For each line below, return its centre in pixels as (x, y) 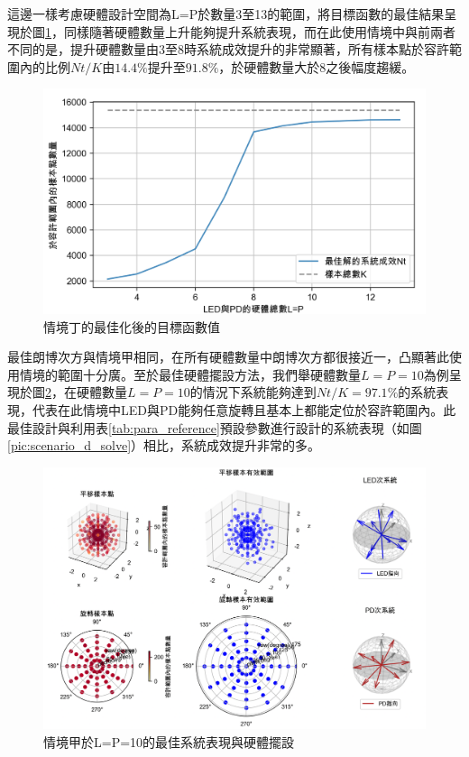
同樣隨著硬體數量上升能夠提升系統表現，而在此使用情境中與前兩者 (259, 31)
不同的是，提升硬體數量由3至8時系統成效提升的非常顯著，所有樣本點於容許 (228, 49)
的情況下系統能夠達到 (253, 392)
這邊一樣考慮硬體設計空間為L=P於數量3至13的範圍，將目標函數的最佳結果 (226, 14)
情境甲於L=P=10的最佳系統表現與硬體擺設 (169, 741)
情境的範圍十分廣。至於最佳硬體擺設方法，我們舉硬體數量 (190, 374)
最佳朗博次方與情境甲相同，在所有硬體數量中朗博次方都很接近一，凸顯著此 (228, 357)
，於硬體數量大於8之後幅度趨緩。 (317, 66)
